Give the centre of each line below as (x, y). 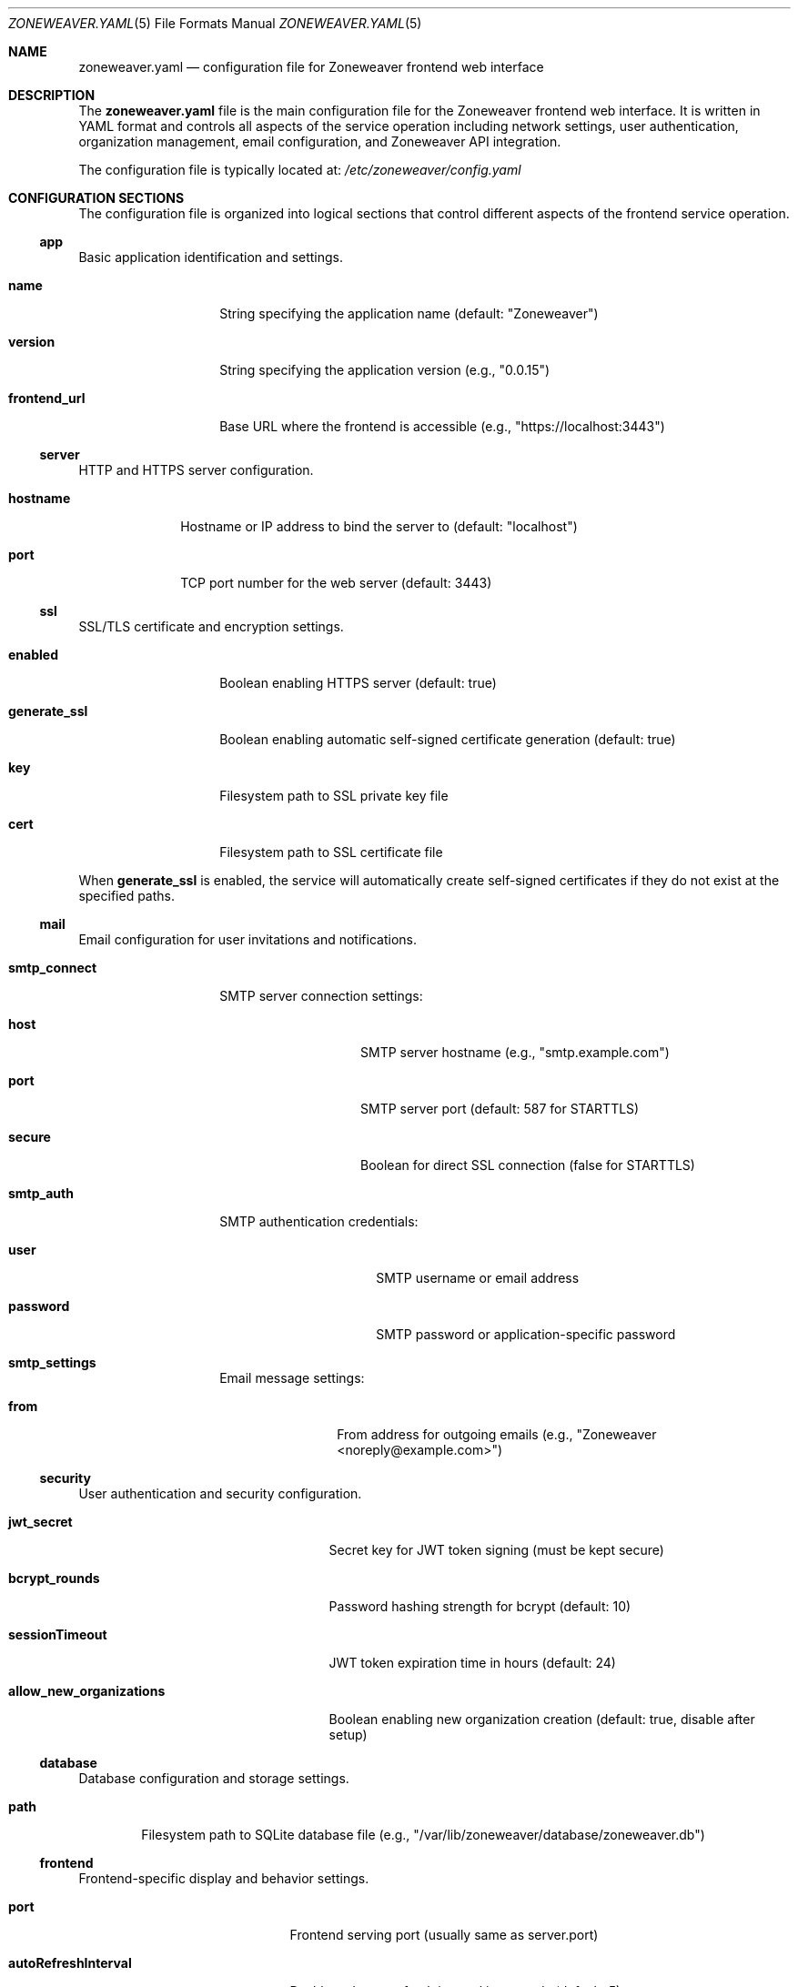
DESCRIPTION (52, 95)
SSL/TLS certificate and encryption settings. (211, 626)
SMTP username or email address (478, 1278)
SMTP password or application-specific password (526, 1334)
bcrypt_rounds (54, 1578)
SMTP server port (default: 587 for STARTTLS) (500, 1109)
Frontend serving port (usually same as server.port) (444, 1935)
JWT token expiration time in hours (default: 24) (472, 1663)
